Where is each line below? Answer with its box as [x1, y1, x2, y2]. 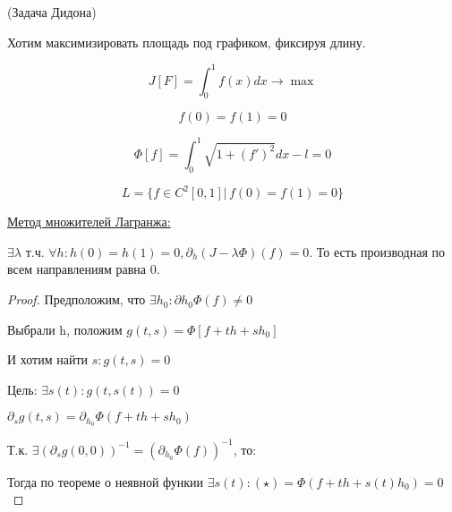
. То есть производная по [309, 242, 446, 260]
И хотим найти [7, 350, 88, 369]
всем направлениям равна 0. [7, 260, 160, 278]
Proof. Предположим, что [7, 290, 146, 309]
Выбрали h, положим [7, 320, 123, 338]
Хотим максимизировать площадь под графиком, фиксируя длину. [7, 32, 366, 51]
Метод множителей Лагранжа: [7, 212, 171, 231]
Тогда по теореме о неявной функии [7, 472, 204, 491]
